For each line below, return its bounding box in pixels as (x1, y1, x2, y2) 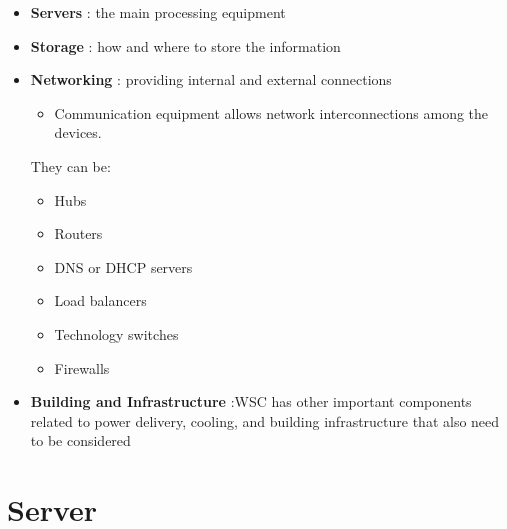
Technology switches (54, 323, 179, 344)
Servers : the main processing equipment (30, 2, 286, 22)
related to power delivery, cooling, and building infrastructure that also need (30, 410, 500, 431)
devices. (54, 122, 102, 143)
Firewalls (54, 357, 110, 378)
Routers (54, 223, 103, 244)
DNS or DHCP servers (54, 256, 193, 277)
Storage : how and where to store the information (30, 35, 341, 56)
